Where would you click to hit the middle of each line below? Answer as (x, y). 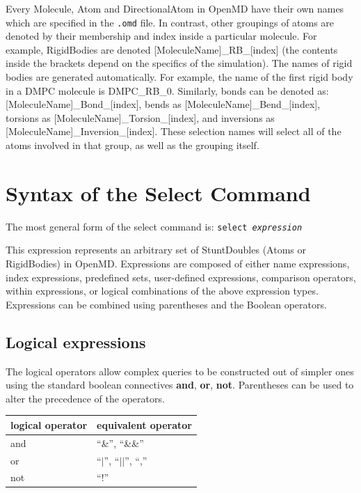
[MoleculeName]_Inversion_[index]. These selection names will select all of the (174, 131)
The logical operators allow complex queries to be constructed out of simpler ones (180, 371)
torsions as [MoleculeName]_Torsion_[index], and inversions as (140, 117)
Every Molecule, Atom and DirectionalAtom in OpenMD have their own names (175, 8)
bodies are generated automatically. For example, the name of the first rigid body (179, 77)
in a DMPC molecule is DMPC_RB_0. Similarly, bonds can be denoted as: (167, 90)
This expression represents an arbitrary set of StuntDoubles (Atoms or (156, 250)
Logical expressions (76, 342)
